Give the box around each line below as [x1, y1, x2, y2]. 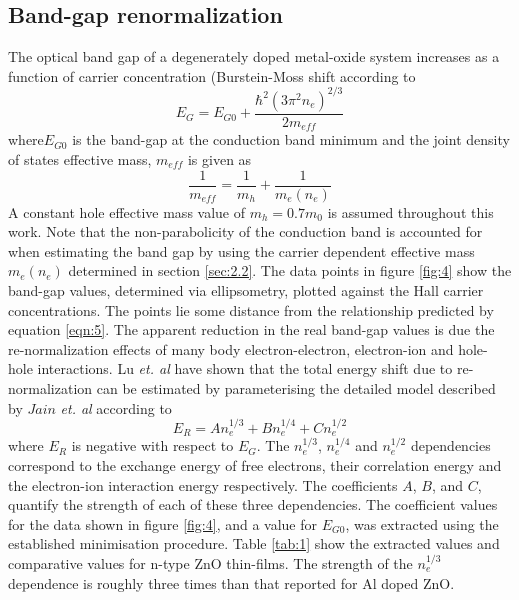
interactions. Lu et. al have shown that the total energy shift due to [37, 358, 453, 379]
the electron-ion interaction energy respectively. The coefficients [8, 474, 398, 495]
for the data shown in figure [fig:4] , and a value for [8, 513, 318, 534]
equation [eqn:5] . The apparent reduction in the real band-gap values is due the [8, 319, 495, 340]
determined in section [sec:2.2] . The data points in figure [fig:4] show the [68, 260, 512, 281]
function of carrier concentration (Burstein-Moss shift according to [8, 65, 416, 86]
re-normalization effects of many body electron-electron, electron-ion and [8, 338, 454, 359]
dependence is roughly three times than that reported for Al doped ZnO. [8, 572, 455, 593]
